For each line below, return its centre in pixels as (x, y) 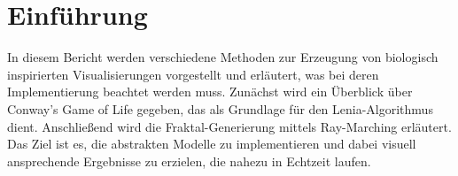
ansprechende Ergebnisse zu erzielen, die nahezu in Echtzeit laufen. (189, 161)
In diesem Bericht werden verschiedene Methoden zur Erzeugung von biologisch (223, 57)
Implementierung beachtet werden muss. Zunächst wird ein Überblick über (210, 92)
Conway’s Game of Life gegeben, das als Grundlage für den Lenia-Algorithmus (220, 108)
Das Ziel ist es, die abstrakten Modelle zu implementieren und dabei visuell (212, 144)
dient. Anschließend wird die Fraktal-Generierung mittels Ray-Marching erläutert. (229, 126)
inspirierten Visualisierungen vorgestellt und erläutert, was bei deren (193, 74)
